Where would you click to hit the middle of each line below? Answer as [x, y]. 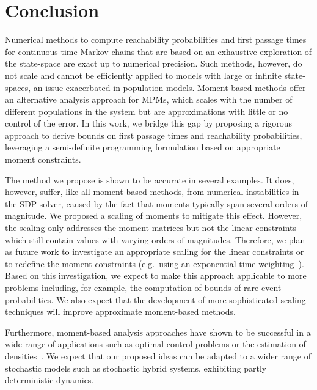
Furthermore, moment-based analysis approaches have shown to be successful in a [158, 332]
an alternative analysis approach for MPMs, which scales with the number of [149, 99]
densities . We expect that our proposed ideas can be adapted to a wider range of [158, 355]
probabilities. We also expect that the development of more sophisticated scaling [155, 299]
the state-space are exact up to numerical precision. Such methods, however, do [154, 63]
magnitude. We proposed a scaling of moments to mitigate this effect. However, [154, 215]
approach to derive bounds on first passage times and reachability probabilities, [154, 135]
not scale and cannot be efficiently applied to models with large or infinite [143, 75]
